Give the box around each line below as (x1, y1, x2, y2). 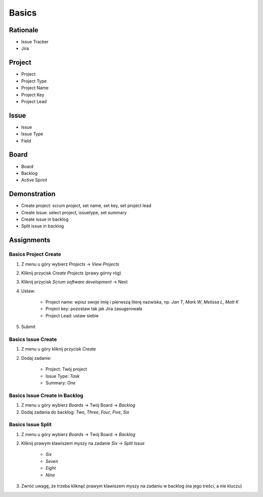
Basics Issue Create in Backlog (9, 392, 84, 399)
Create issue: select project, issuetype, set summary (21, 209, 127, 215)
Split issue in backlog (21, 223, 64, 229)
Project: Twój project (45, 366, 87, 372)
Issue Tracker (21, 39, 49, 45)
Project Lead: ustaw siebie (45, 312, 99, 318)
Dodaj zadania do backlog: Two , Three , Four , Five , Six (21, 409, 130, 415)
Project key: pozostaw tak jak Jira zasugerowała (45, 306, 142, 312)
